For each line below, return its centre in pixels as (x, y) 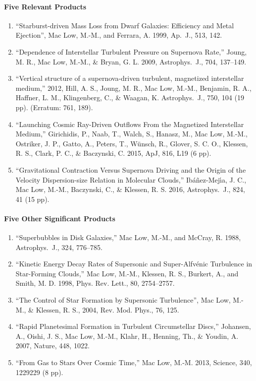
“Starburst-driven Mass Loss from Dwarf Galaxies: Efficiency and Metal (125, 25)
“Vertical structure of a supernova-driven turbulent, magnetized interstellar (130, 78)
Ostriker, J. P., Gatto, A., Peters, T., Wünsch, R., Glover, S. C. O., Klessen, (132, 143)
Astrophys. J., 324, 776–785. (59, 247)
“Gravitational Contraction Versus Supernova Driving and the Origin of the (131, 169)
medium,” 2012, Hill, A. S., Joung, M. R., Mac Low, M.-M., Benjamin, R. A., (133, 88)
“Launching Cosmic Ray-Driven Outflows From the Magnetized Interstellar (130, 124)
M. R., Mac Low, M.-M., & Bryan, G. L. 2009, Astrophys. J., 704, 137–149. (131, 61)
